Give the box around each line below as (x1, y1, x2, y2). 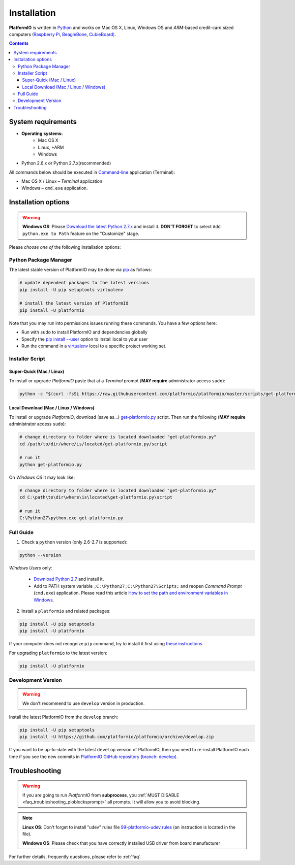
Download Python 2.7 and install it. (33, 576, 104, 582)
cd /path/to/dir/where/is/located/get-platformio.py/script (19, 441, 168, 447)
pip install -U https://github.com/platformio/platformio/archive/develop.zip (19, 734, 214, 740)
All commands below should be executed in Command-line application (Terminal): (9, 169, 176, 175)
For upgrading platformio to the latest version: (9, 650, 108, 656)
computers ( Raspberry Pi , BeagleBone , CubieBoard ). (9, 31, 116, 37)
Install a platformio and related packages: (21, 608, 111, 614)
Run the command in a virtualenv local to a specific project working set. (21, 343, 167, 349)
